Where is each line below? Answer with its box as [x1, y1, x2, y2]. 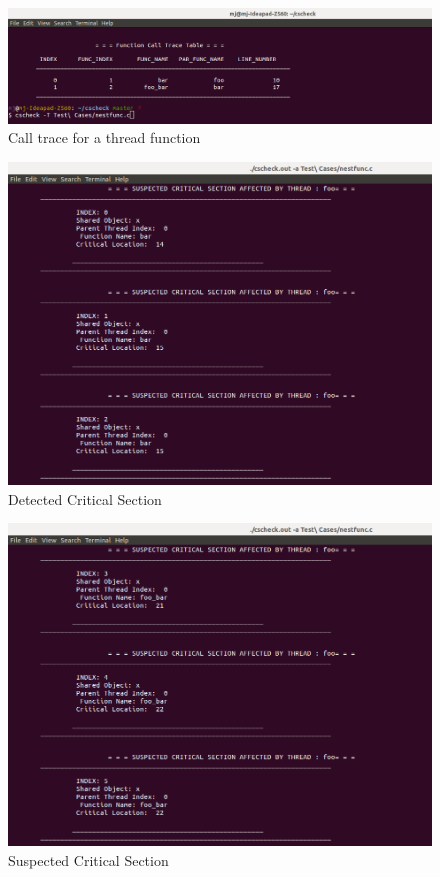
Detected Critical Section [8, 488, 162, 509]
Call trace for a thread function [8, 127, 201, 148]
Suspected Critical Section [8, 849, 169, 870]
